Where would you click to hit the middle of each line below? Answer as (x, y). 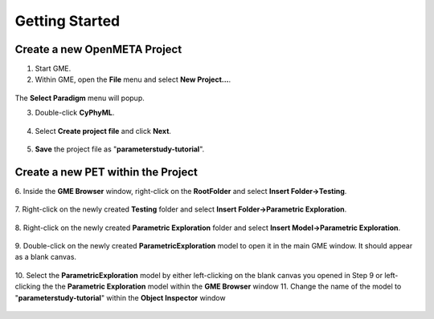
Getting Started (68, 21)
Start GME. (53, 69)
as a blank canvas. (45, 257)
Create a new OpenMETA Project (98, 49)
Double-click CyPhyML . (75, 113)
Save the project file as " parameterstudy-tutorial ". (120, 149)
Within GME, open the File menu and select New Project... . (133, 79)
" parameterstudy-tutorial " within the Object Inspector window (120, 297)
